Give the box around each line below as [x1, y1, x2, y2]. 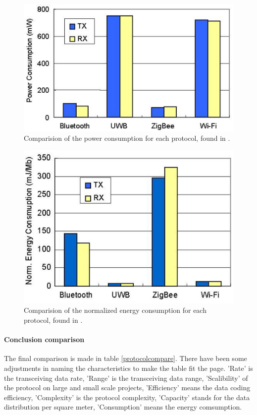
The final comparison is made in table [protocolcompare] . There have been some [4, 353, 247, 363]
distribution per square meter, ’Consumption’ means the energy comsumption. [4, 402, 242, 412]
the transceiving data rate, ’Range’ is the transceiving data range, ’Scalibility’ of [4, 372, 248, 383]
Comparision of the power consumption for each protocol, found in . [24, 133, 230, 143]
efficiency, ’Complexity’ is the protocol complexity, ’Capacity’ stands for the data [4, 392, 250, 402]
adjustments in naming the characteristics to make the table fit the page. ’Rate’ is [4, 362, 253, 373]
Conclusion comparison [4, 334, 85, 345]
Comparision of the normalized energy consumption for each [24, 305, 206, 315]
